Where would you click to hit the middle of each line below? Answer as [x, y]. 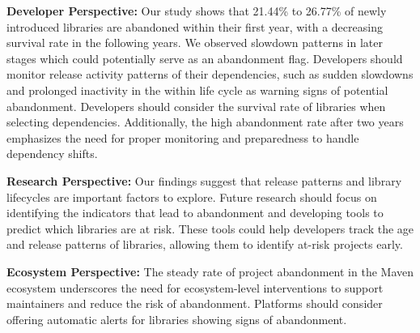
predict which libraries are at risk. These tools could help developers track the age [210, 228]
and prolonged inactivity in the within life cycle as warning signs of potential [197, 90]
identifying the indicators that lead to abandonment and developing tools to [195, 213]
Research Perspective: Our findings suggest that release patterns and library [204, 180]
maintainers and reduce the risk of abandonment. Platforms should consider [195, 303]
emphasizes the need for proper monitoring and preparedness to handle [183, 137]
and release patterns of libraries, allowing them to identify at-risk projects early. [205, 244]
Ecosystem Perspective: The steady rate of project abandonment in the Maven [210, 271]
